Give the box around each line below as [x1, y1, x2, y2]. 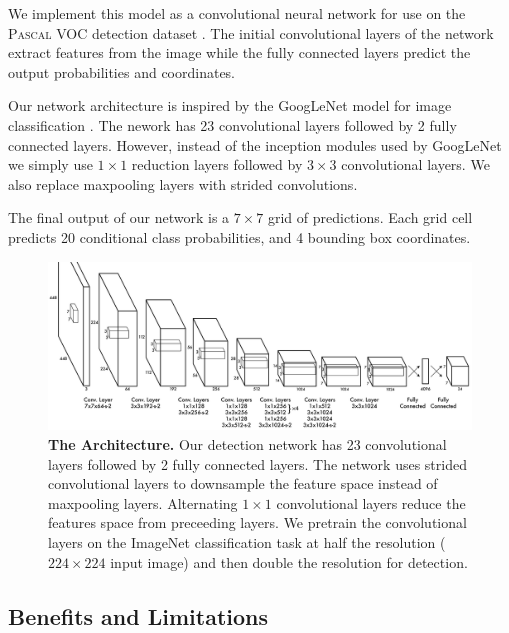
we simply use [8, 154, 93, 175]
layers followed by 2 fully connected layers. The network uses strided [48, 453, 467, 474]
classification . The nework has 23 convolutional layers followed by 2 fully [8, 114, 457, 135]
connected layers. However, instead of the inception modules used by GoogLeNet [8, 134, 502, 155]
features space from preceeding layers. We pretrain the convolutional [48, 512, 467, 533]
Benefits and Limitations [8, 600, 269, 631]
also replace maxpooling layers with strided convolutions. [8, 173, 358, 194]
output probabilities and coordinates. [8, 61, 236, 82]
